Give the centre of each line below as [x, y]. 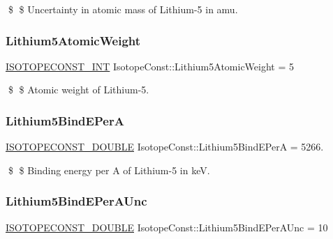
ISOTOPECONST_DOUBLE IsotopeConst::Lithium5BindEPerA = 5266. [165, 147]
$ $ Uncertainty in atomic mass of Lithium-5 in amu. [123, 9]
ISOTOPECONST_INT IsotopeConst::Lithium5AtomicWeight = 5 [150, 66]
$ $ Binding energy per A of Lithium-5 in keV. [109, 170]
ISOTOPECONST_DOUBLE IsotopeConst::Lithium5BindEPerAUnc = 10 [167, 227]
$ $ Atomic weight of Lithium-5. [79, 90]
